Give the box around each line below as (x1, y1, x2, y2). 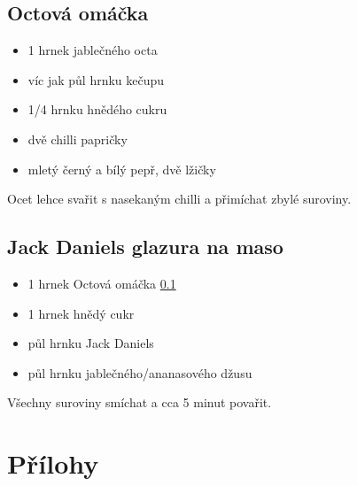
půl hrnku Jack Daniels (27, 334, 154, 352)
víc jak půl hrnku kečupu (27, 70, 165, 89)
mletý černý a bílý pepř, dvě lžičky (27, 159, 216, 178)
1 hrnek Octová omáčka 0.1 (27, 274, 176, 292)
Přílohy (7, 445, 99, 482)
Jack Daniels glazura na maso (7, 233, 283, 260)
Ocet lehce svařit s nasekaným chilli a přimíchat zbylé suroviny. (7, 189, 352, 208)
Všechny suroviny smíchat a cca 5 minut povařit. (7, 393, 272, 412)
